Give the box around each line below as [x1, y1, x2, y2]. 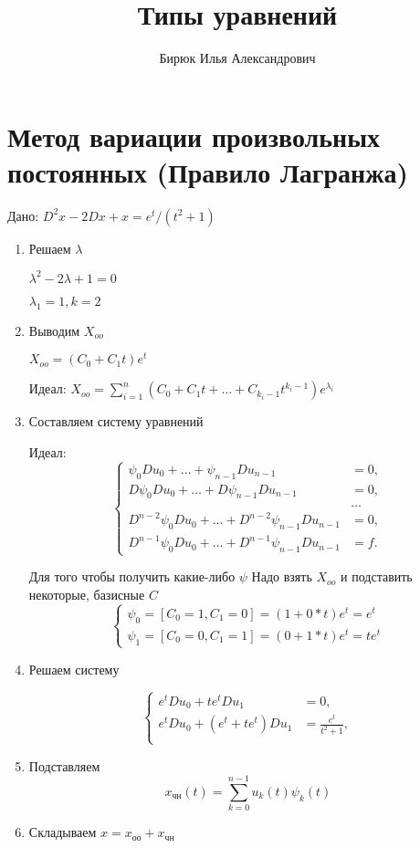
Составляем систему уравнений [28, 412, 204, 431]
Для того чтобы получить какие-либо [28, 567, 236, 586]
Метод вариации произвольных [7, 117, 381, 154]
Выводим [28, 320, 80, 340]
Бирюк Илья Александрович [159, 48, 316, 68]
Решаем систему [28, 659, 120, 678]
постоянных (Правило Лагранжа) [7, 152, 409, 190]
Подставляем [28, 756, 100, 775]
